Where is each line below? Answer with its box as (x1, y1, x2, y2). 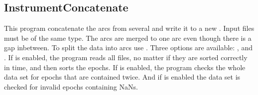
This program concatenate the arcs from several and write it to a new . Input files (4, 23, 255, 33)
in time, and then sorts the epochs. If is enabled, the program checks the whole (4, 62, 246, 72)
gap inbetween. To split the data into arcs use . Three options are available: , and (4, 42, 253, 53)
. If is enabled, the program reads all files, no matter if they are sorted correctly (4, 52, 248, 62)
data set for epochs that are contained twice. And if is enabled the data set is (4, 72, 241, 82)
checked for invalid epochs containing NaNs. (4, 81, 138, 92)
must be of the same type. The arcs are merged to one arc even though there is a (4, 32, 252, 43)
